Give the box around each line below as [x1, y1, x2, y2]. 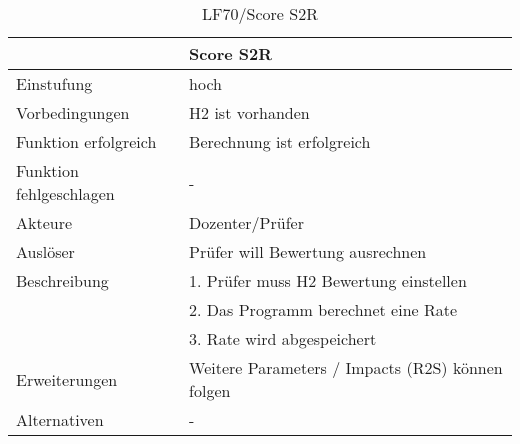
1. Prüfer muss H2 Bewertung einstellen [189, 269, 467, 292]
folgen [189, 379, 231, 402]
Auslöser [16, 240, 75, 263]
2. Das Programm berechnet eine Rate [189, 298, 458, 321]
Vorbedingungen [16, 101, 130, 124]
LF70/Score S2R [202, 2, 318, 25]
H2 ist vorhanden [189, 101, 310, 124]
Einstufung [16, 72, 93, 95]
